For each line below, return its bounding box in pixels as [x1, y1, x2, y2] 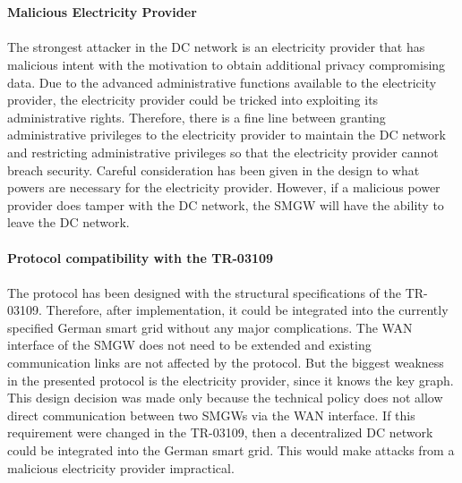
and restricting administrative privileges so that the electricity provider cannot [7, 142, 439, 161]
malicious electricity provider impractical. [7, 458, 235, 477]
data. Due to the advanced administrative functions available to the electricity [7, 72, 437, 91]
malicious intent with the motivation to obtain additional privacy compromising [7, 55, 446, 73]
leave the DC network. [7, 213, 130, 232]
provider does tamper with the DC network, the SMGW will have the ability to [7, 195, 444, 214]
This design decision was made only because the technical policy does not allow [7, 388, 443, 407]
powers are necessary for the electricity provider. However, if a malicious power [7, 178, 441, 197]
